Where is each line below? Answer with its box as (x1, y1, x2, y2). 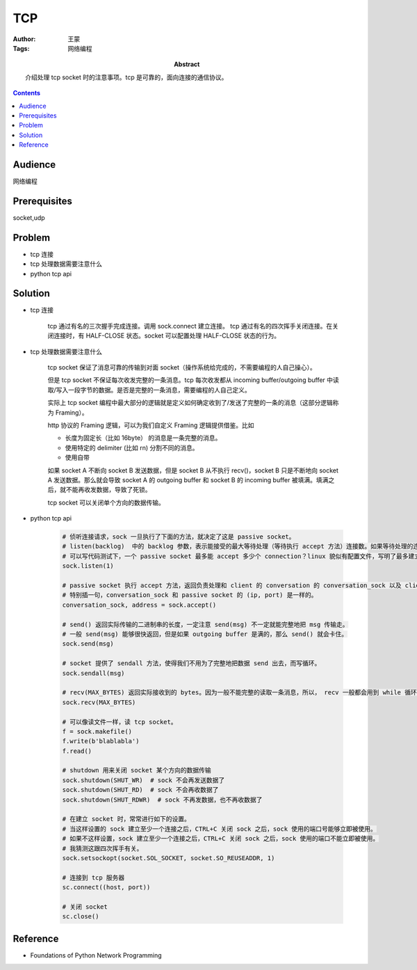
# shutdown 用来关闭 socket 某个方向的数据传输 (62, 766, 211, 774)
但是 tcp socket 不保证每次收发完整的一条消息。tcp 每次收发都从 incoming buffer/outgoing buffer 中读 (47, 376, 340, 384)
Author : (13, 35, 36, 43)
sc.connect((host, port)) (62, 884, 151, 891)
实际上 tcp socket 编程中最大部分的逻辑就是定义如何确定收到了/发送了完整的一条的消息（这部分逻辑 (47, 399, 333, 407)
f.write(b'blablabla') (62, 738, 140, 745)
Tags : (13, 44, 30, 52)
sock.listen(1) (62, 562, 114, 570)
